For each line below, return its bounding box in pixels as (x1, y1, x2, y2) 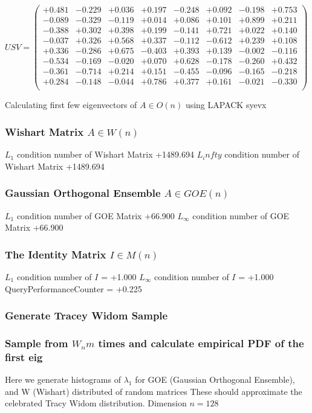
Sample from (5, 335, 68, 350)
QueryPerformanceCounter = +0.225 (5, 282, 142, 295)
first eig (5, 349, 43, 364)
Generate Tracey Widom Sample (5, 308, 168, 323)
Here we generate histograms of (5, 373, 121, 386)
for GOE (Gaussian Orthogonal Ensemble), (135, 373, 295, 386)
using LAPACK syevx (185, 98, 267, 111)
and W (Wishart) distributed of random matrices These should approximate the (5, 385, 302, 397)
